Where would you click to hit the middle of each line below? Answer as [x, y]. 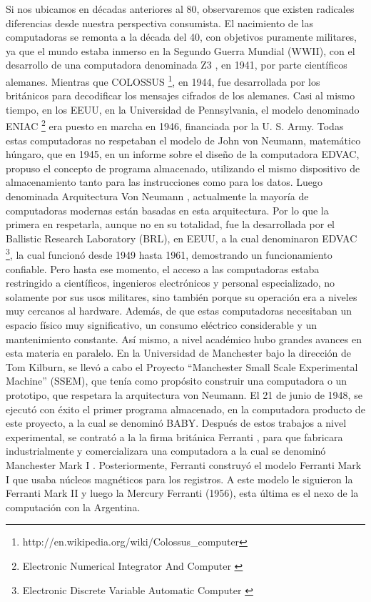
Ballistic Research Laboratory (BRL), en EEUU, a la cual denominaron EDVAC [182, 238]
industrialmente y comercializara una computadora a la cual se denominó [166, 451]
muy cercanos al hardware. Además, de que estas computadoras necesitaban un [179, 311]
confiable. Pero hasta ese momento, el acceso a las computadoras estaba [163, 268]
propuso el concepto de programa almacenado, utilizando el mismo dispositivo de [183, 168]
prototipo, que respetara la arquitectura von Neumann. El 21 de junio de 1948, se [184, 395]
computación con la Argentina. [73, 507]
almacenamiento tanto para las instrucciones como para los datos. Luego [164, 182]
